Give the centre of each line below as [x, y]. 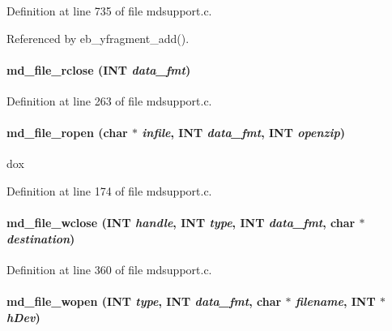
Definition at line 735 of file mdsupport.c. [109, 11]
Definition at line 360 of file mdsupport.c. [109, 269]
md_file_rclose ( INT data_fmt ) [99, 69]
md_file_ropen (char [67, 133]
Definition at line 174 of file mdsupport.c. [109, 190]
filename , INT [335, 301]
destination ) [41, 238]
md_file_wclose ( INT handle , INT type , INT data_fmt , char [181, 223]
